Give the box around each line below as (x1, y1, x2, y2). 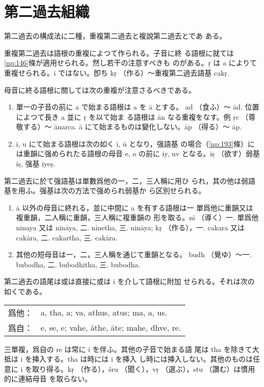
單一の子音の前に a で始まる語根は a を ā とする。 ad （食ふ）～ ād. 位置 (16, 101, 259, 112)
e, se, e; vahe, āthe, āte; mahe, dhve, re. (41, 322, 181, 334)
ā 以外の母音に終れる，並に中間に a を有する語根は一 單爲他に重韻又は (16, 202, 253, 213)
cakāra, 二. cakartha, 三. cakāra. (16, 232, 118, 242)
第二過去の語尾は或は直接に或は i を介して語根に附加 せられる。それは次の (4, 276, 255, 287)
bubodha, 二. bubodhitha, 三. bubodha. (16, 259, 141, 269)
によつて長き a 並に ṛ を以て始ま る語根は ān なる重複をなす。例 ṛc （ (16, 111, 249, 122)
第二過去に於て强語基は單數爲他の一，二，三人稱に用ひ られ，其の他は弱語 (4, 175, 255, 186)
